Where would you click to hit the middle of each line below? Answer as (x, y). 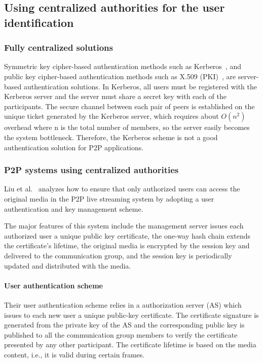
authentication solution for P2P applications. (74, 147)
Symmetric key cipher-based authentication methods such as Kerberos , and (123, 66)
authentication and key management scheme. (74, 208)
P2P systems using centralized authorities (91, 170)
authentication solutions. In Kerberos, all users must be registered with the (140, 86)
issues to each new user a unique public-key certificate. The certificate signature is (131, 315)
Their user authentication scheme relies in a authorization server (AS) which (123, 304)
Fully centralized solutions (59, 47)
